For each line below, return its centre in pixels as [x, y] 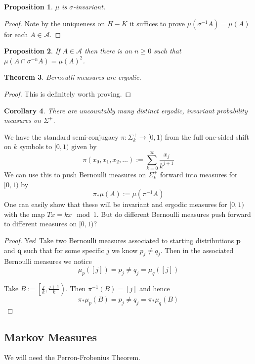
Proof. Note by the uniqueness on [55, 23]
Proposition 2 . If [32, 51]
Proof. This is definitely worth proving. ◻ [68, 93]
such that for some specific [64, 250]
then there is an [108, 51]
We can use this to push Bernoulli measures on [75, 175]
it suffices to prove [157, 23]
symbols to [36, 146]
